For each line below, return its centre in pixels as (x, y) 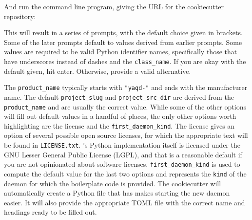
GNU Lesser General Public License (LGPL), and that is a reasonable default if (123, 154)
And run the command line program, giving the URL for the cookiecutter (114, 6)
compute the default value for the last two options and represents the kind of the (125, 173)
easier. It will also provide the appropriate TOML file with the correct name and (125, 202)
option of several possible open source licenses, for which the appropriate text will (126, 135)
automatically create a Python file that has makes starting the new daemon (117, 193)
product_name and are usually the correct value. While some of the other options (125, 106)
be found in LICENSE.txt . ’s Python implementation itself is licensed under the (122, 145)
